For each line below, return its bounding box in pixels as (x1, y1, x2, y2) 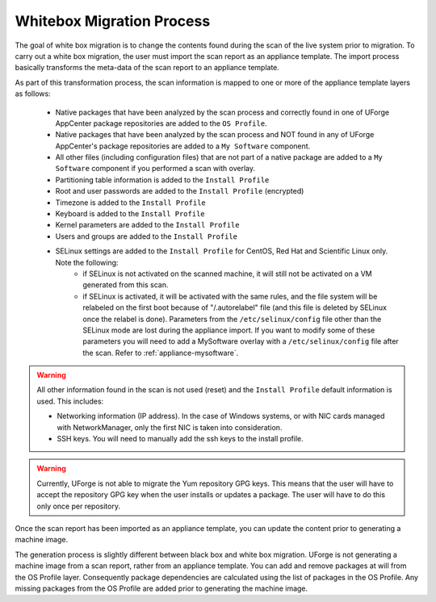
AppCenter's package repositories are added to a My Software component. (55, 141, 311, 151)
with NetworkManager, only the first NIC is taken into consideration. (57, 422, 283, 432)
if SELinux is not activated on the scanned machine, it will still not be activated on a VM (82, 269, 372, 278)
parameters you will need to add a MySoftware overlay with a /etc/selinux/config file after (82, 337, 399, 346)
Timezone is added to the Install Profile (55, 198, 206, 207)
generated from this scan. (82, 280, 169, 290)
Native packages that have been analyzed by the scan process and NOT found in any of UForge (55, 130, 375, 140)
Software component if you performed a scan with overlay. (55, 164, 256, 173)
